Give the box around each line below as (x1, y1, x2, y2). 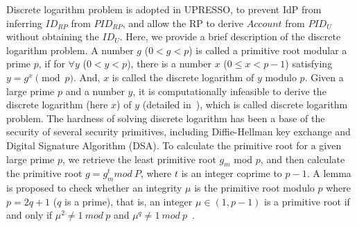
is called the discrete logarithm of (112, 69, 254, 84)
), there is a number (127, 56, 212, 71)
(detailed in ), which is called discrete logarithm (142, 97, 348, 112)
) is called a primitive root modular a (189, 42, 347, 57)
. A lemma (306, 166, 351, 180)
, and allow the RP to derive (122, 15, 244, 30)
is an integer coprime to (181, 166, 282, 180)
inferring (6, 15, 42, 30)
